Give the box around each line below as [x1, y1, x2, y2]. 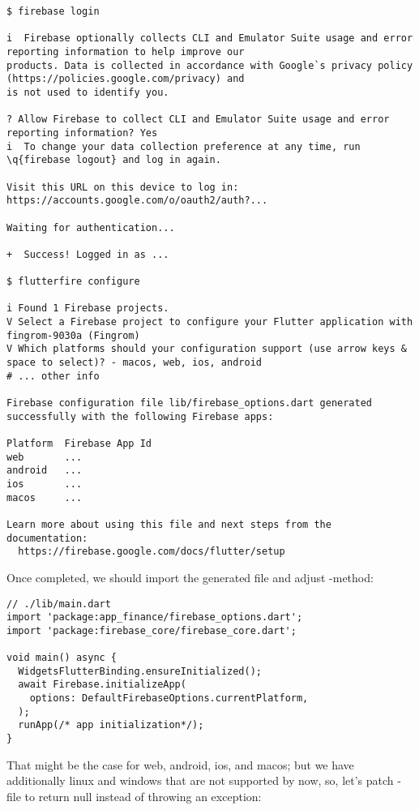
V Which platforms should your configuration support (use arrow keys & [6, 343, 407, 355]
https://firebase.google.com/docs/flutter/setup [18, 546, 285, 558]
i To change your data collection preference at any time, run [6, 140, 361, 152]
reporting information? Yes [6, 126, 158, 139]
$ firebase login [6, 6, 100, 17]
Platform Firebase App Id [6, 438, 152, 449]
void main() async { [6, 652, 118, 664]
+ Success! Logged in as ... [6, 248, 169, 260]
